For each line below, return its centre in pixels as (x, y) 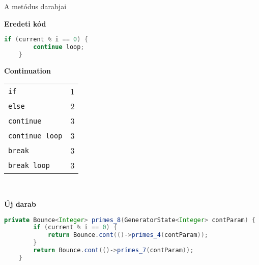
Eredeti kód (25, 23)
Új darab (20, 204)
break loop (29, 165)
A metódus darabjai (35, 6)
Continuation (27, 70)
